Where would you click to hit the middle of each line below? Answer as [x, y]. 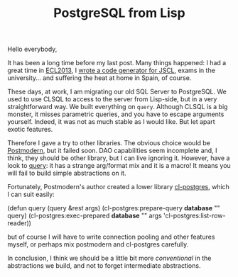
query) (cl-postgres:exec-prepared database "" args [85, 216]
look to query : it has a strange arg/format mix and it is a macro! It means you [119, 166]
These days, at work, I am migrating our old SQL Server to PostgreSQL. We [117, 92]
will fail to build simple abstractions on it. [67, 173]
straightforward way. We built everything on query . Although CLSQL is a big [118, 107]
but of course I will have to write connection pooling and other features [111, 237]
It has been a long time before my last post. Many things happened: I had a [117, 63]
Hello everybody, [32, 49]
